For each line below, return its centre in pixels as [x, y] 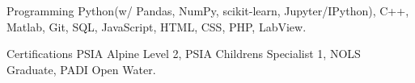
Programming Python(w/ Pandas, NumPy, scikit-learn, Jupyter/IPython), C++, [208, 10]
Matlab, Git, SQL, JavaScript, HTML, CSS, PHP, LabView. [157, 26]
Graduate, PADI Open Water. [81, 69]
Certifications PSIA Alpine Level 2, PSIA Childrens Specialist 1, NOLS [184, 54]
